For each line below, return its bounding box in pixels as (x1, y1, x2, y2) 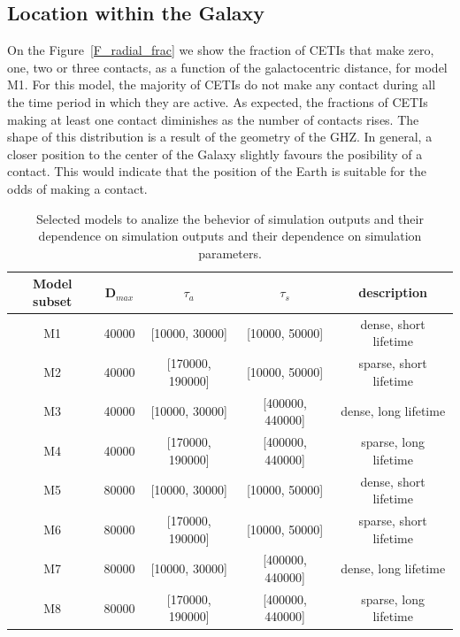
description (358, 283, 427, 302)
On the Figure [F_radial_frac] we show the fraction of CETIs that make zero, (7, 41, 434, 59)
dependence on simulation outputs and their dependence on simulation (38, 226, 422, 245)
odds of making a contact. (7, 179, 148, 197)
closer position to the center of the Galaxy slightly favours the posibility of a (7, 144, 423, 163)
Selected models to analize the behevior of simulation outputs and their (36, 209, 424, 227)
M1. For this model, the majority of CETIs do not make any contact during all (7, 75, 436, 94)
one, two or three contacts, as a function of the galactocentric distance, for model (7, 58, 448, 76)
